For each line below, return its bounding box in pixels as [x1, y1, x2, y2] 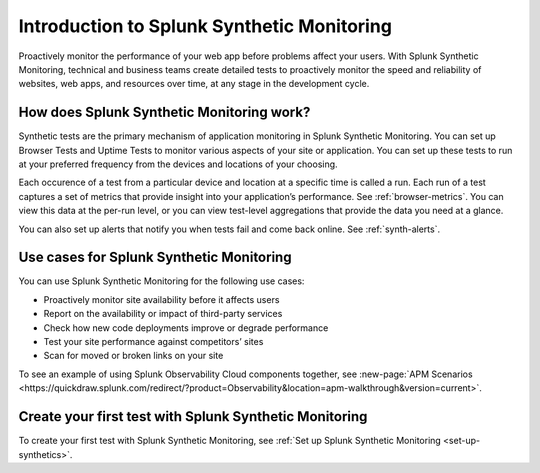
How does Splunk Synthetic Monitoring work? [18, 104, 311, 121]
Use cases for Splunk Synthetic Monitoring [18, 249, 292, 266]
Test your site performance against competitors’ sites [43, 336, 264, 348]
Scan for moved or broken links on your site [43, 350, 224, 362]
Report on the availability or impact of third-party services [43, 308, 283, 320]
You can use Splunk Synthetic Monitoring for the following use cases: [18, 275, 305, 287]
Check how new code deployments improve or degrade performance [43, 321, 329, 334]
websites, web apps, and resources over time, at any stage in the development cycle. [18, 78, 370, 90]
